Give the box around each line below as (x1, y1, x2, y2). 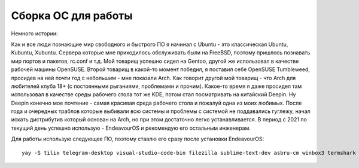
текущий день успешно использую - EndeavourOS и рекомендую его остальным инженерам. (11, 124, 251, 132)
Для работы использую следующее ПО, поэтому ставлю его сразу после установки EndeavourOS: (11, 135, 264, 143)
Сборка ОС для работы (11, 9, 133, 22)
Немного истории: (11, 30, 58, 37)
